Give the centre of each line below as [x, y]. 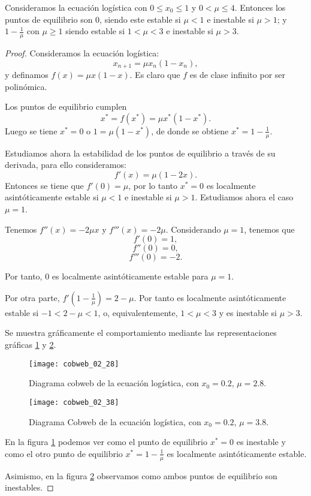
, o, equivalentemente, [138, 312]
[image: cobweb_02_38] [74, 402]
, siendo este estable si [140, 19]
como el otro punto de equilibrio [64, 453]
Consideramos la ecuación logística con [76, 7]
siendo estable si [95, 31]
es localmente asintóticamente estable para [130, 276]
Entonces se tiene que [44, 185]
